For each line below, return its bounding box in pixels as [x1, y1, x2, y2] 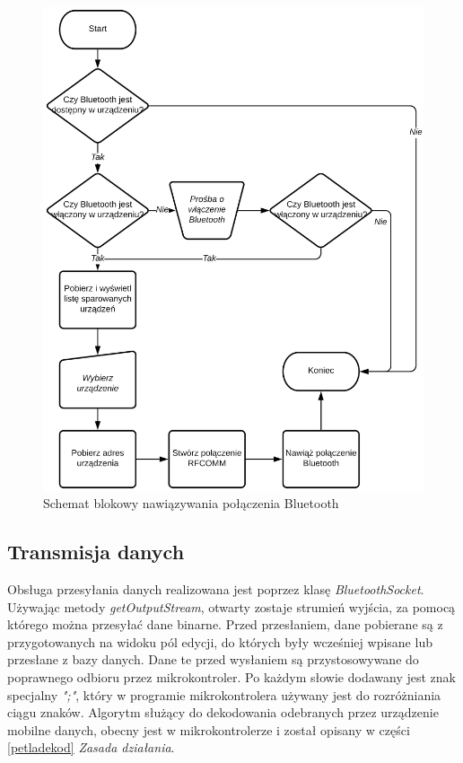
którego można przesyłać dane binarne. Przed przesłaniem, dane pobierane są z [7, 615, 443, 634]
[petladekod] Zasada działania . [7, 738, 175, 757]
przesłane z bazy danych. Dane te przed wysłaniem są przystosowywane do [7, 650, 419, 669]
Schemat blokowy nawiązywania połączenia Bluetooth [43, 494, 339, 513]
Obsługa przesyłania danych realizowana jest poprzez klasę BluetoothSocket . [7, 580, 424, 599]
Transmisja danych [7, 538, 185, 566]
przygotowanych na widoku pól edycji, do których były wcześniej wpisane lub [7, 632, 432, 651]
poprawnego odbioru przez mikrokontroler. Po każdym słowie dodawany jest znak [7, 668, 456, 687]
